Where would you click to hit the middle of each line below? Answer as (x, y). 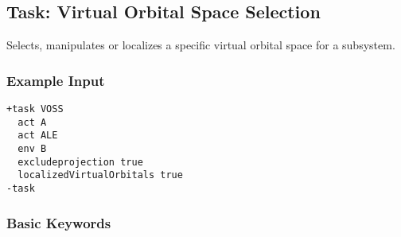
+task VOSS (35, 109)
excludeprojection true (80, 162)
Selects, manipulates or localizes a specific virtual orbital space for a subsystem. (201, 45)
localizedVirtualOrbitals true (100, 175)
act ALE (38, 136)
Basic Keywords (59, 222)
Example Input (56, 80)
